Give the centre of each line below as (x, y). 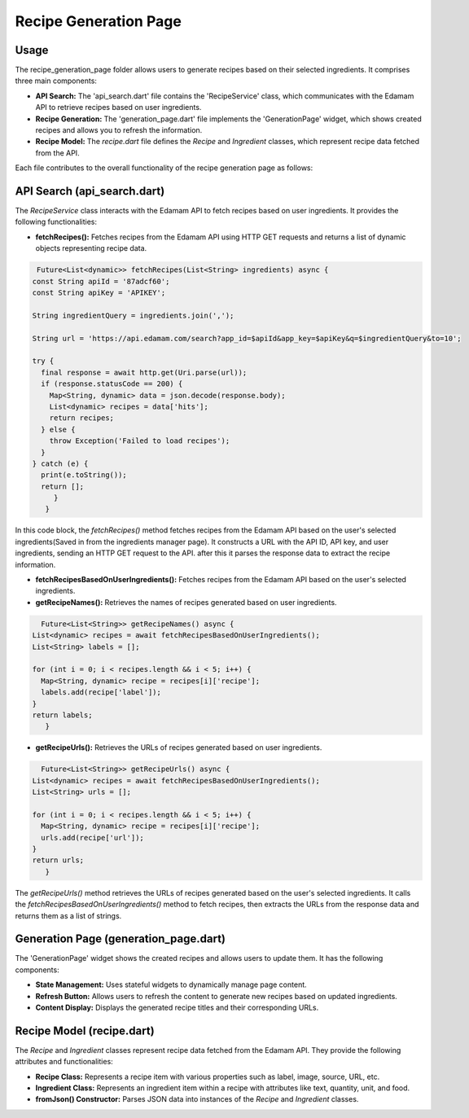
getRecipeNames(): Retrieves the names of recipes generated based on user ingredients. (186, 602)
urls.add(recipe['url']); (92, 837)
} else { (58, 429)
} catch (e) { (60, 463)
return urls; (58, 860)
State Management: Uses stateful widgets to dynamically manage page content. (171, 984)
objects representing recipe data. (91, 248)
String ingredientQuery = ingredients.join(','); (133, 315)
